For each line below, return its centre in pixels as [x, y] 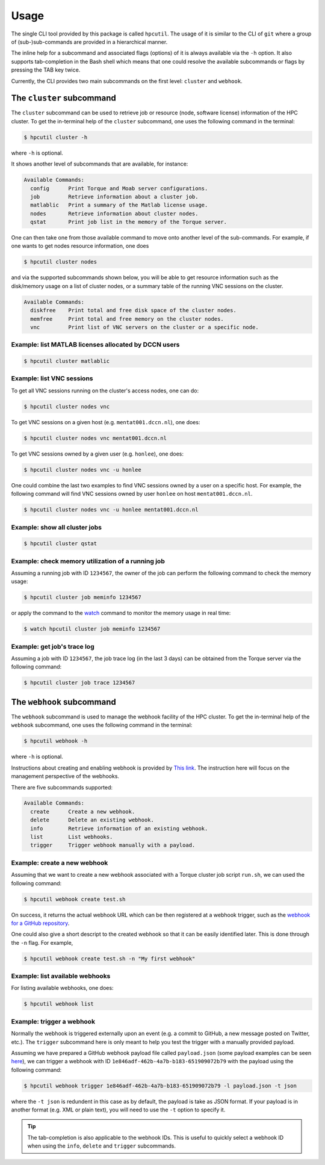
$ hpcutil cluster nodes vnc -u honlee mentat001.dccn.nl [111, 510]
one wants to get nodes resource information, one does [80, 246]
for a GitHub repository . [40, 923]
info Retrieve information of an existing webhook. [119, 828]
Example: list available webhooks [61, 976]
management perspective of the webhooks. [65, 776]
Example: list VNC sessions [52, 379]
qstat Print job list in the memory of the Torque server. [129, 222]
